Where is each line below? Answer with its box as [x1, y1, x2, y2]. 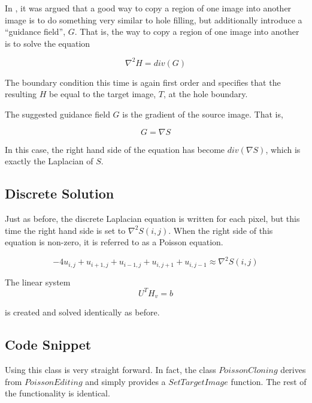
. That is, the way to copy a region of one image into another [74, 25, 299, 38]
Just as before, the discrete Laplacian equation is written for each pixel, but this [5, 212, 300, 225]
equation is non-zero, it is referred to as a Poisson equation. [5, 236, 223, 248]
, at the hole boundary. [163, 88, 248, 100]
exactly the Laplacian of [5, 155, 93, 167]
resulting [5, 88, 37, 100]
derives [280, 363, 306, 376]
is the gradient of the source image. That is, [122, 108, 283, 121]
